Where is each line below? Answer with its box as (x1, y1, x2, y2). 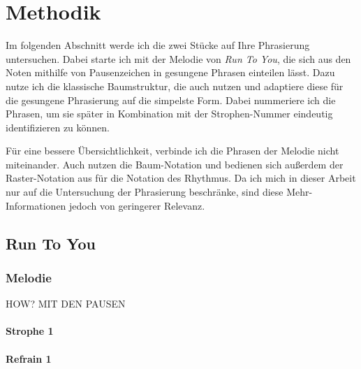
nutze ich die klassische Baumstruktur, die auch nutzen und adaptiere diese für (6, 78, 344, 93)
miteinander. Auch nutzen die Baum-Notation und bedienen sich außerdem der (6, 157, 344, 171)
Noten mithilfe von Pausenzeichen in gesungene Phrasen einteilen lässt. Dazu (6, 65, 335, 80)
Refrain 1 (6, 351, 52, 366)
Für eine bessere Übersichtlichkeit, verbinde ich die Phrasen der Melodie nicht (6, 143, 339, 158)
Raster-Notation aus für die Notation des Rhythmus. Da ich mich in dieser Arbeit (6, 171, 356, 185)
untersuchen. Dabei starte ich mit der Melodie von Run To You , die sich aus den (6, 51, 351, 66)
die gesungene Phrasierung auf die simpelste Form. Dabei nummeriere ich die (6, 92, 336, 107)
